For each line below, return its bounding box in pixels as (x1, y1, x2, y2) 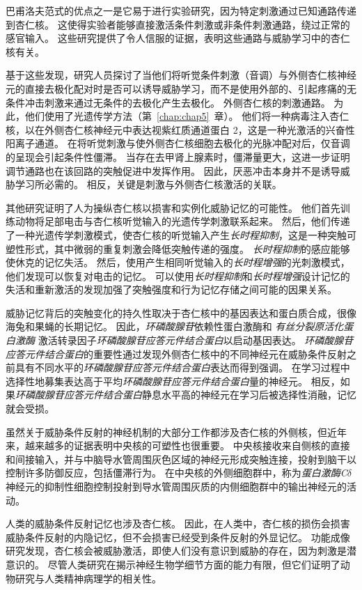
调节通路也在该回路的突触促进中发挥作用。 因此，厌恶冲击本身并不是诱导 (6, 163, 340, 178)
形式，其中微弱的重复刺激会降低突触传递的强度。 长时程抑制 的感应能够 (24, 241, 350, 256)
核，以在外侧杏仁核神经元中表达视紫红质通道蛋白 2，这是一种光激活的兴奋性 (6, 122, 355, 137)
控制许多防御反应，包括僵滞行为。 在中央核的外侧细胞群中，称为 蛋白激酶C (6, 465, 347, 480)
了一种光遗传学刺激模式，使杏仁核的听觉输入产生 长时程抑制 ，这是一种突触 (6, 227, 347, 242)
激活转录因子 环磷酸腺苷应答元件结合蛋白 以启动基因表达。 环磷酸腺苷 (38, 333, 354, 348)
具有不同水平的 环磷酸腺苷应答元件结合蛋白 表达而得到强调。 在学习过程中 (15, 360, 350, 375)
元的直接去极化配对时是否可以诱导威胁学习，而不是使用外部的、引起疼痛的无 (6, 81, 356, 95)
